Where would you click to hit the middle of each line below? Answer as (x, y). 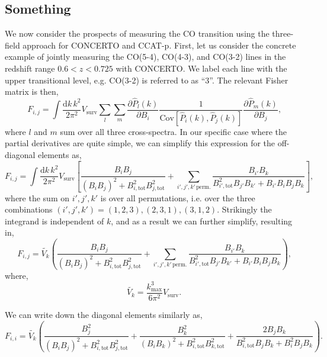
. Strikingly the (244, 209)
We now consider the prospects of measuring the (93, 33)
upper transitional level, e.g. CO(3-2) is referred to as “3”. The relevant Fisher (147, 80)
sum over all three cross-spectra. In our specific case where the (174, 131)
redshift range (30, 68)
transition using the (234, 33)
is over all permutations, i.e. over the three (178, 197)
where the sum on (37, 197)
